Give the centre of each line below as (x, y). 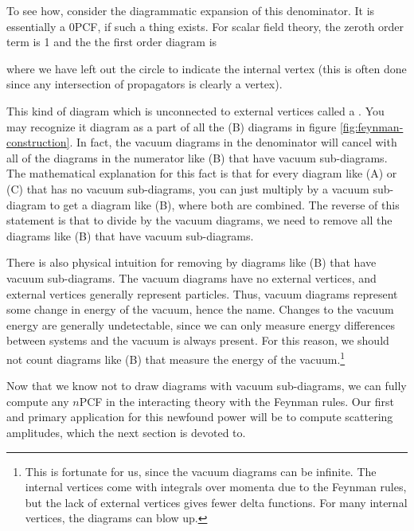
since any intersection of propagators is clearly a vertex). (145, 84)
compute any (38, 401)
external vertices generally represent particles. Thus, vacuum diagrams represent (202, 293)
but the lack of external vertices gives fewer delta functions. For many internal (216, 502)
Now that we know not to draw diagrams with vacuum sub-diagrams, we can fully (207, 386)
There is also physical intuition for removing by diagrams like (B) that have (191, 262)
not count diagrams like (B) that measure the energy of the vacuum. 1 (176, 357)
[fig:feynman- (371, 126)
